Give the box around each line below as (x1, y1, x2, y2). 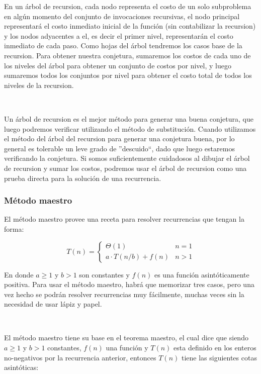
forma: (4, 223, 24, 234)
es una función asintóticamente (154, 269, 249, 279)
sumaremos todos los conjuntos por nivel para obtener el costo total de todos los (4, 70, 252, 80)
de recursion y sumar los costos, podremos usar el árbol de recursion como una (4, 162, 247, 173)
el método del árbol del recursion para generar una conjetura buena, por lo (4, 133, 235, 144)
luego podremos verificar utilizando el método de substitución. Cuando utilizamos (4, 123, 256, 134)
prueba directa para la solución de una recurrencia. (4, 172, 161, 183)
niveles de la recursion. (4, 79, 74, 90)
